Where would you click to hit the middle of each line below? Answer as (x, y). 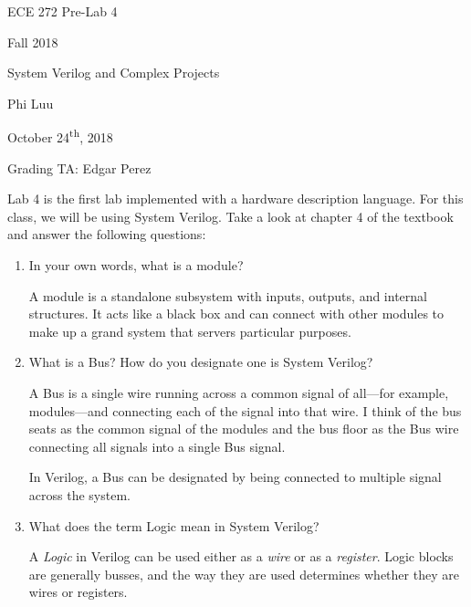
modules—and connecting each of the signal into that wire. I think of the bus (245, 410)
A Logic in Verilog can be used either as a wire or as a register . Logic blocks (241, 556)
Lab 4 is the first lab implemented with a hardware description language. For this (235, 199)
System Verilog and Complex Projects (114, 73)
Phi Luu (31, 103)
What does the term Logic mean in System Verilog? (174, 525)
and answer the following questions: (107, 234)
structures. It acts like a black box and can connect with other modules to (236, 314)
